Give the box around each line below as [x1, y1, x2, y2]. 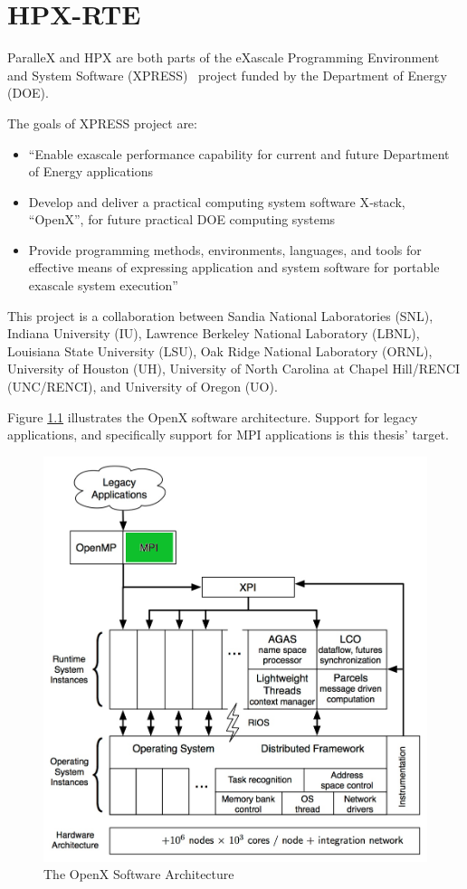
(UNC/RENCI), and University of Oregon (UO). [7, 377, 278, 396]
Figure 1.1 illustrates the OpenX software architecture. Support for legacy [7, 407, 418, 426]
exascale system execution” [28, 276, 178, 295]
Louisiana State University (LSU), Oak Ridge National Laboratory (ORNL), [7, 341, 433, 360]
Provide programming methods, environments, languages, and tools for [28, 240, 422, 259]
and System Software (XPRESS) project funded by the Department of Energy [7, 65, 447, 84]
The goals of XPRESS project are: [7, 113, 197, 132]
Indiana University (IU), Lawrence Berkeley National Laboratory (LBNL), [7, 324, 420, 343]
